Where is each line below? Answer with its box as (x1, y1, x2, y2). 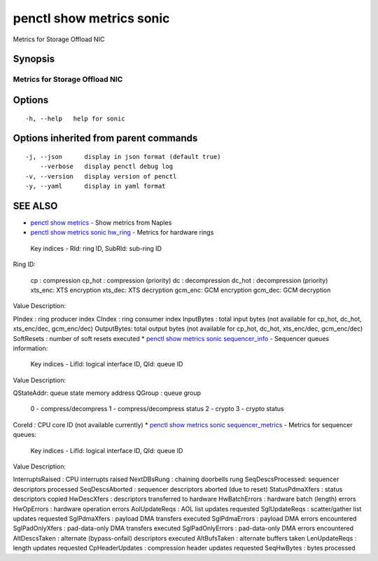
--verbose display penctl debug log (39, 162, 174, 171)
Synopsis (13, 53, 55, 65)
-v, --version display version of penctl (25, 172, 177, 180)
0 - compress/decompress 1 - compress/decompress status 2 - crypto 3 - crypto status (30, 405, 284, 413)
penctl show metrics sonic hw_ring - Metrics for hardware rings (30, 228, 214, 237)
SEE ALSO (13, 200, 58, 212)
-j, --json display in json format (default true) (25, 153, 221, 160)
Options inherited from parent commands (13, 132, 198, 144)
